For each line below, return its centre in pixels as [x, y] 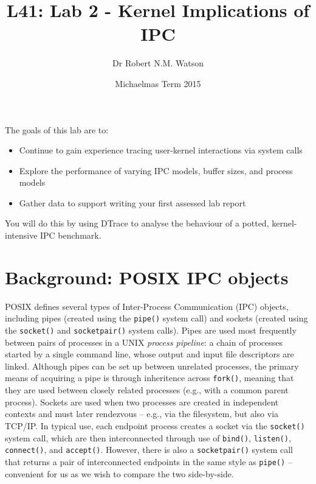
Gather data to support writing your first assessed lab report [132, 202]
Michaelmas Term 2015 [158, 83]
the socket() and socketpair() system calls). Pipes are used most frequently [151, 330]
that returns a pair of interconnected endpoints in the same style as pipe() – [149, 461]
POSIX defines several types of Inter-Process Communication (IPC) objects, [147, 306]
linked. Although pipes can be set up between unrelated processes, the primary [152, 366]
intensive [21, 235]
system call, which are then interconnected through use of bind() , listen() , [148, 437]
